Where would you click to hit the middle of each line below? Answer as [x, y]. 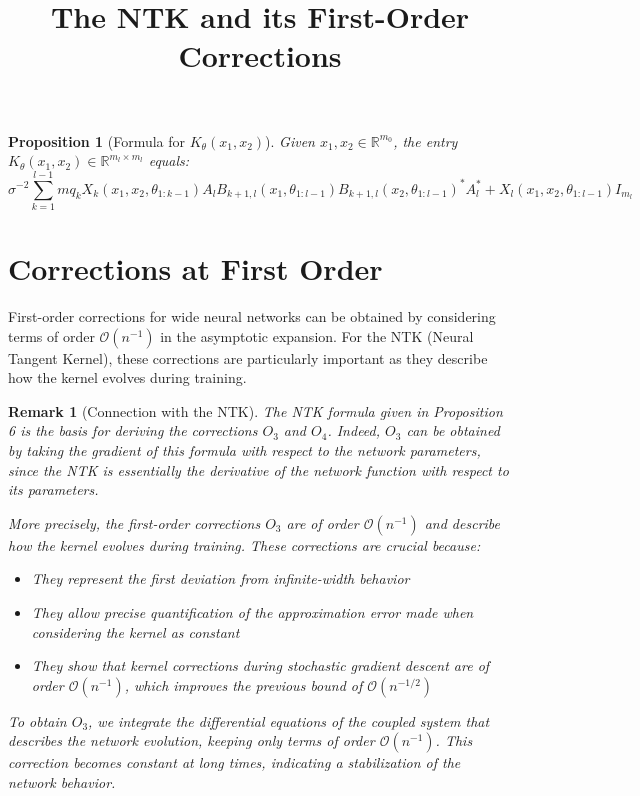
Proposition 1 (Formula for [97, 140]
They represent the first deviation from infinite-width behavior [220, 578]
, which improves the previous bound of [243, 684]
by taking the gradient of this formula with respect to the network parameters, [244, 449]
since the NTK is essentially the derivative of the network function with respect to [258, 469]
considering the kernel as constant [135, 631]
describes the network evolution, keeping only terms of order [191, 740]
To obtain [37, 720]
